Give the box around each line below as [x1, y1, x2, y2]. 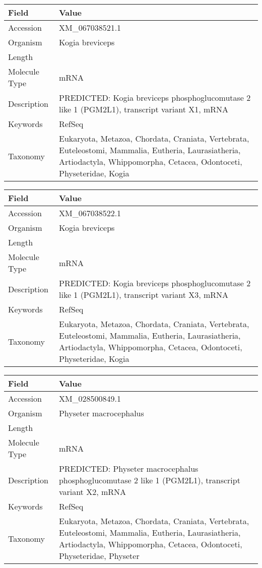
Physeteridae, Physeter [58, 550, 140, 561]
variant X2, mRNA [58, 486, 126, 497]
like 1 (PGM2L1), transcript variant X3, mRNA [58, 289, 229, 300]
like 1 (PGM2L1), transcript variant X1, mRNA [58, 103, 229, 115]
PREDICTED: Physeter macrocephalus [58, 463, 199, 474]
